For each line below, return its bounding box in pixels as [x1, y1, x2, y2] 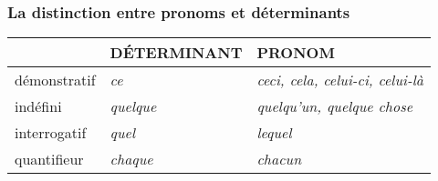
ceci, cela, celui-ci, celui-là [256, 69, 423, 91]
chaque [109, 148, 153, 170]
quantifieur [15, 148, 84, 170]
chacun [256, 148, 302, 170]
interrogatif [15, 122, 87, 144]
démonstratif [15, 69, 96, 91]
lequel [256, 122, 292, 144]
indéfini [15, 96, 62, 117]
